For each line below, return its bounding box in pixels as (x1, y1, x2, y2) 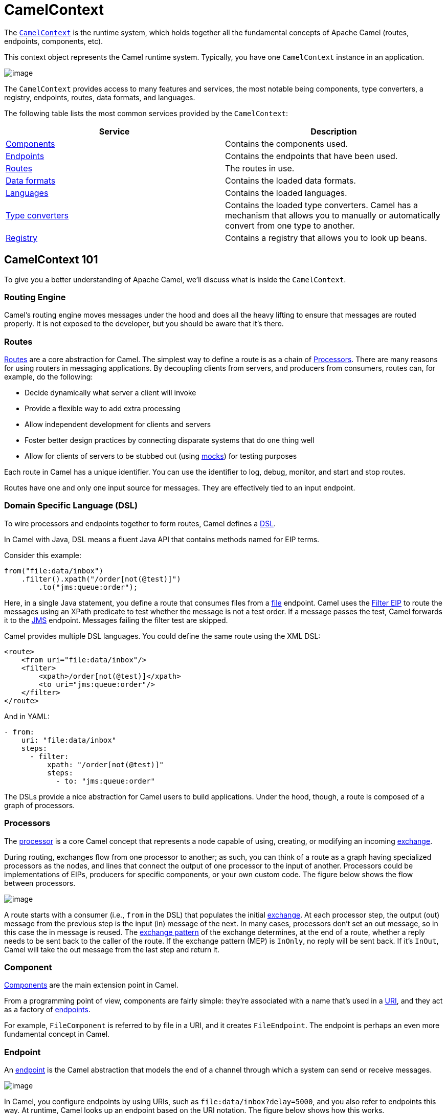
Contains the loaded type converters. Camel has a (225, 199, 418, 210)
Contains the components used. (225, 138, 348, 149)
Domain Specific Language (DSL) (4, 500, 138, 511)
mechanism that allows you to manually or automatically (225, 210, 440, 220)
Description (310, 126, 357, 137)
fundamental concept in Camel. (4, 1030, 110, 1039)
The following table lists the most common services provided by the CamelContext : (4, 108, 288, 118)
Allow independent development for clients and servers (25, 420, 211, 429)
